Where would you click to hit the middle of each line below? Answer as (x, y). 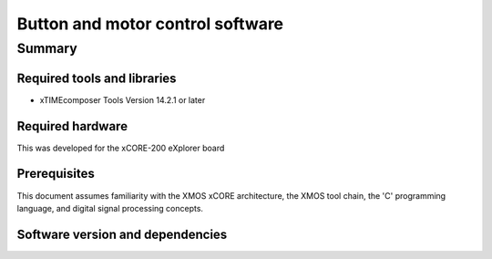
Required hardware (72, 126)
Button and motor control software (150, 24)
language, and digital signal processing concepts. (110, 208)
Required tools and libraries (97, 78)
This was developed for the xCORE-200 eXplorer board (121, 148)
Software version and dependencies (122, 234)
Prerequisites (56, 174)
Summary (47, 48)
